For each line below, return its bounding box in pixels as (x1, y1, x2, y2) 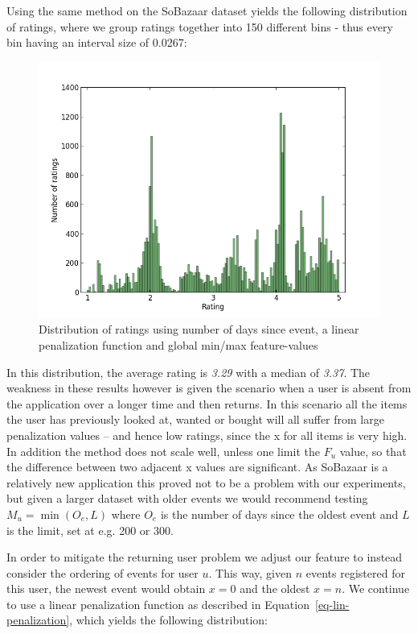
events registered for (305, 564, 405, 581)
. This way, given (208, 564, 293, 581)
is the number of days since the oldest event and (160, 505, 399, 522)
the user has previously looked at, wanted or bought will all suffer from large (6, 411, 384, 428)
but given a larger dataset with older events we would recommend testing (6, 490, 368, 507)
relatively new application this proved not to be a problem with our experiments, (6, 474, 406, 491)
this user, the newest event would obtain (6, 580, 206, 597)
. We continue (342, 580, 410, 597)
